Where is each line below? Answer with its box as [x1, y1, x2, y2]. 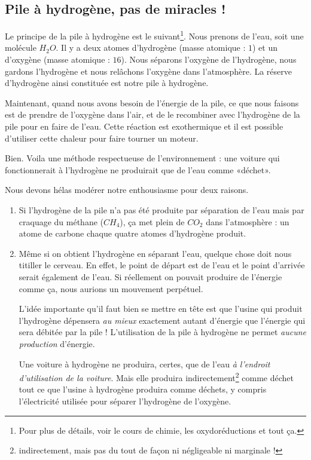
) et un [252, 41, 278, 54]
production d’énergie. [19, 337, 95, 349]
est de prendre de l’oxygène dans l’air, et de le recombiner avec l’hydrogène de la [5, 108, 300, 121]
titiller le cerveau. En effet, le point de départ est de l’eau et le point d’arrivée [19, 259, 305, 271]
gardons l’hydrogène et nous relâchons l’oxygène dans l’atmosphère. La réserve [5, 65, 292, 77]
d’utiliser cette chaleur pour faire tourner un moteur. [5, 131, 199, 144]
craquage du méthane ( [19, 215, 104, 228]
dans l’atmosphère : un [206, 215, 289, 228]
